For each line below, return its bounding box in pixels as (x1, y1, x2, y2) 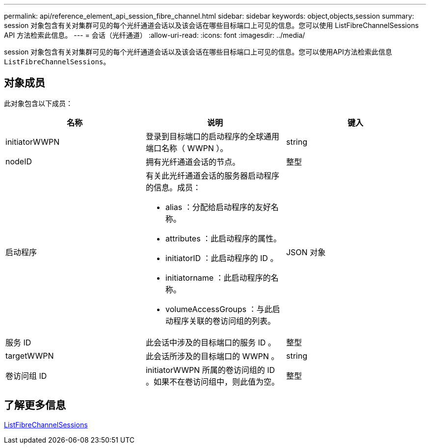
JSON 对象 (286, 247, 326, 257)
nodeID (5, 156, 32, 166)
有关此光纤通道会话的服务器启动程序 (145, 170, 279, 181)
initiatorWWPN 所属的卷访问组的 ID (145, 365, 275, 375)
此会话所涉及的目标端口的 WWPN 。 (145, 351, 279, 361)
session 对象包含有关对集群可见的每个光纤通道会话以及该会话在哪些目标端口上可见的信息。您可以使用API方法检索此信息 (4, 48, 392, 56)
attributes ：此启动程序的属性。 (165, 233, 282, 243)
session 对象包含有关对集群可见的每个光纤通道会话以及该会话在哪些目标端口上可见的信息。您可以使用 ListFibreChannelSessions (4, 21, 419, 29)
